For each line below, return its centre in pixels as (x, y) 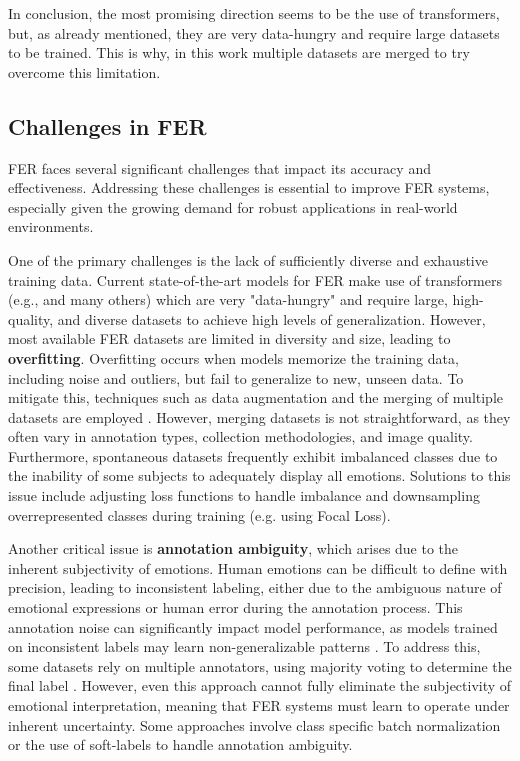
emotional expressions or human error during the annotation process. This (235, 607)
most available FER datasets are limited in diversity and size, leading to (229, 338)
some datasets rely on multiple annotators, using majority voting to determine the (260, 665)
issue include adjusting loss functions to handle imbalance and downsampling (244, 495)
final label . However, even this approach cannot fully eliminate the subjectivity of (260, 685)
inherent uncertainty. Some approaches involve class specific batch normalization (254, 724)
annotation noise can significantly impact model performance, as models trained (253, 626)
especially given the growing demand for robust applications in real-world (233, 206)
